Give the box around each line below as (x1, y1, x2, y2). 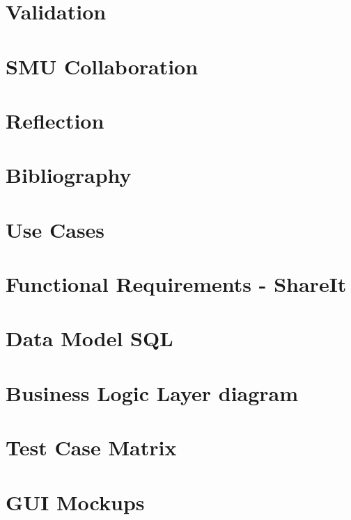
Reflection (6, 106, 104, 134)
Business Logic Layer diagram (6, 378, 299, 407)
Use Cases (6, 215, 105, 243)
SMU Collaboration (6, 51, 198, 80)
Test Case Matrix (6, 433, 177, 462)
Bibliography (6, 161, 132, 189)
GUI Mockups (6, 487, 145, 516)
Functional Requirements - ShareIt (6, 270, 347, 298)
